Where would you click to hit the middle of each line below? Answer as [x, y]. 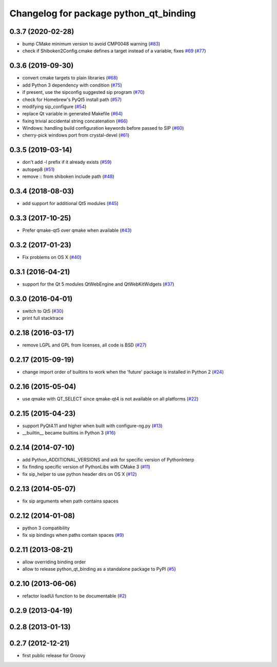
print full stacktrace [43, 318]
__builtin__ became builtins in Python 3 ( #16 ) [69, 433]
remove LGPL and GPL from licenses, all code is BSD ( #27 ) [84, 345]
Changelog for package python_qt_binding [103, 13]
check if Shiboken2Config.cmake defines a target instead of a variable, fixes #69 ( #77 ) [114, 51]
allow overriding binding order [54, 562]
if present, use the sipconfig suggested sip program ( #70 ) [83, 92]
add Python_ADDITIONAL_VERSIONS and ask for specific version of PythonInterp [108, 460]
